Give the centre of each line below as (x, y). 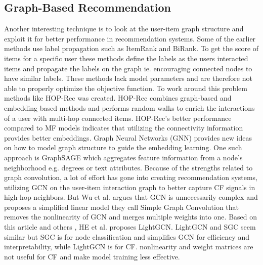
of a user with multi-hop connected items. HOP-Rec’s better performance (118, 118)
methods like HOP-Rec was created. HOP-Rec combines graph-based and (118, 98)
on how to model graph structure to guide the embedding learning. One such (123, 147)
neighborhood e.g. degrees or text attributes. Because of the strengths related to (128, 167)
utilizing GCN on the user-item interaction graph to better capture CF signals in (130, 187)
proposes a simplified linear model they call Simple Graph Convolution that (122, 207)
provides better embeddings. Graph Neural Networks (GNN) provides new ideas (128, 137)
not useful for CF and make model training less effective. (92, 256)
